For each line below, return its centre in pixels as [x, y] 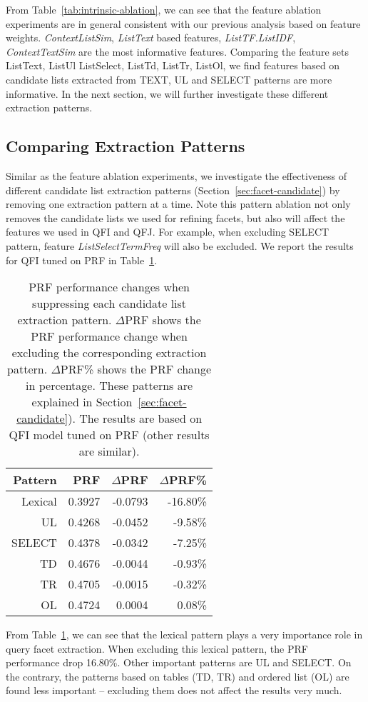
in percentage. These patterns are [109, 386]
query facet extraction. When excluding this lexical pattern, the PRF [157, 648]
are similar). [109, 451]
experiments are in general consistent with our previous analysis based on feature [183, 23]
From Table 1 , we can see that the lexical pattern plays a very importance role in [184, 635]
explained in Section [82, 402]
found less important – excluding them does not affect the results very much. [174, 690]
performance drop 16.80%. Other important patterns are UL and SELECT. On [179, 662]
